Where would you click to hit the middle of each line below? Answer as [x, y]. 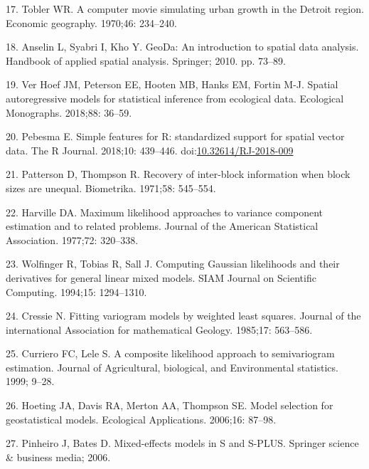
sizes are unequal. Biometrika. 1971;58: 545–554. [111, 188]
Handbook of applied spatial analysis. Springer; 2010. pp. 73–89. [146, 60]
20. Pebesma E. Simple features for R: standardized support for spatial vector [175, 136]
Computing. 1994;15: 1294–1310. [76, 291]
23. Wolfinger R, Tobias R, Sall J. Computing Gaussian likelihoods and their [173, 264]
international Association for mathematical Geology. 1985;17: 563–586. [159, 329]
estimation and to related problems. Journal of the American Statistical [162, 226]
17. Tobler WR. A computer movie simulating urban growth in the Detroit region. [185, 9]
